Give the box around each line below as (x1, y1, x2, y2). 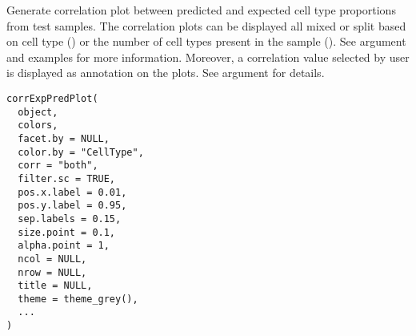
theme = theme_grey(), (18, 293, 138, 305)
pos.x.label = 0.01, (18, 186, 127, 198)
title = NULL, (18, 280, 93, 292)
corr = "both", (18, 160, 98, 172)
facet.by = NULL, (18, 132, 110, 144)
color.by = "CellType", (18, 146, 144, 158)
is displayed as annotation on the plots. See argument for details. (6, 64, 325, 81)
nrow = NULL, (18, 266, 87, 278)
